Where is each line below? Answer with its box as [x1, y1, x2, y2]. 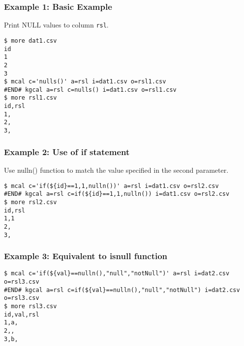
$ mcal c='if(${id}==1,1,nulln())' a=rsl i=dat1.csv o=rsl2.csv [4, 182, 219, 189]
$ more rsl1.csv [4, 94, 57, 102]
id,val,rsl [4, 311, 39, 318]
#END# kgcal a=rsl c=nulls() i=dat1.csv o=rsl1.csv [4, 86, 177, 93]
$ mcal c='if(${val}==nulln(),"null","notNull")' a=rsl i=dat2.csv [4, 270, 230, 277]
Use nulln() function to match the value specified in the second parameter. [4, 164, 229, 175]
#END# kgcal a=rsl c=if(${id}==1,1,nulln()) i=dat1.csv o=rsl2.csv [4, 190, 230, 198]
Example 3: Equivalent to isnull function [4, 250, 168, 262]
